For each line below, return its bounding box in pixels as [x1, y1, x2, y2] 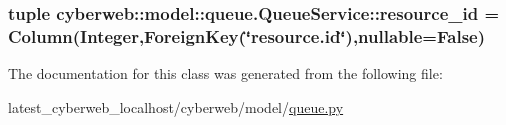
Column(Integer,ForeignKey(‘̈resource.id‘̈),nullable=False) [8, 23, 485, 48]
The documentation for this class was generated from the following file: [8, 63, 443, 84]
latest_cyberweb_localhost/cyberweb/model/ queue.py [8, 96, 344, 117]
